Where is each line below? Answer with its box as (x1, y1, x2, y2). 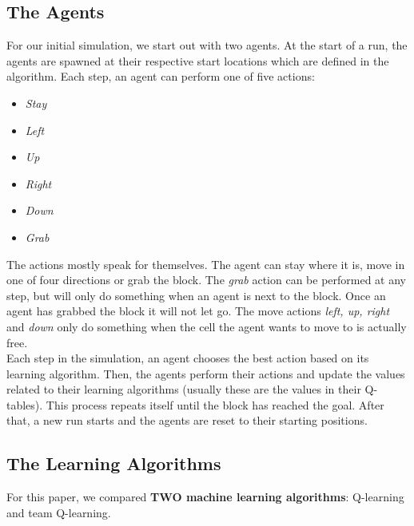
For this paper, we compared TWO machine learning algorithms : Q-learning (6, 488, 404, 505)
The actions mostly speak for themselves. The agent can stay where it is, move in (6, 255, 405, 272)
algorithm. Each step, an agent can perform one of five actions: (6, 68, 315, 85)
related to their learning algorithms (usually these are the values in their (6, 381, 361, 397)
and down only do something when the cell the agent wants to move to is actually (6, 318, 407, 334)
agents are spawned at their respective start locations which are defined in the (6, 52, 389, 69)
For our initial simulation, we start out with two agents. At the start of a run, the (6, 37, 408, 53)
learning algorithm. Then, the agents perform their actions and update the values (6, 365, 405, 382)
